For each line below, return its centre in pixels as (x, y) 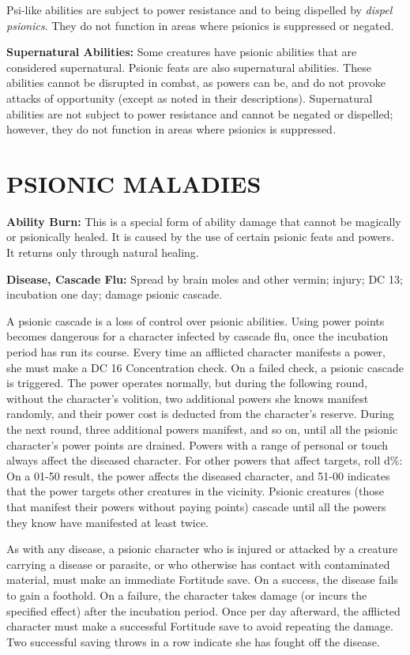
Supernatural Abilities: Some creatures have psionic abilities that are (182, 52)
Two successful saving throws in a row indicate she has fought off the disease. (193, 641)
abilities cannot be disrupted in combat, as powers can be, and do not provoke (196, 83)
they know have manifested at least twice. (108, 522)
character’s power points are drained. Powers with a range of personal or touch (197, 444)
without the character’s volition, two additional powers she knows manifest (188, 398)
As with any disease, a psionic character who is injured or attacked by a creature (202, 549)
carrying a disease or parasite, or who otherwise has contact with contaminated (198, 564)
